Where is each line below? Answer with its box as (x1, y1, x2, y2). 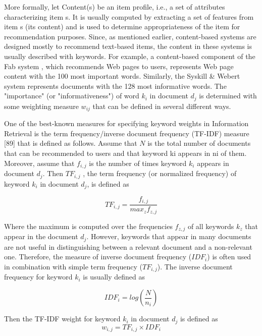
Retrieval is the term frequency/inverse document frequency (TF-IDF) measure (4, 128, 249, 138)
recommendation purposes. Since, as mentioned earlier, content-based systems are (4, 31, 256, 41)
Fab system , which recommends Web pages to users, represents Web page (4, 61, 234, 71)
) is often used (207, 251, 251, 262)
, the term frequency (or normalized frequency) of (83, 168, 237, 179)
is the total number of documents (147, 138, 251, 148)
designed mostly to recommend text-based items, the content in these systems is (4, 41, 252, 51)
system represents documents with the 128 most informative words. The (4, 80, 227, 91)
